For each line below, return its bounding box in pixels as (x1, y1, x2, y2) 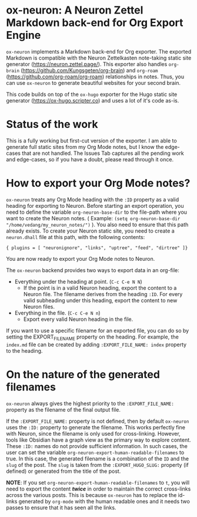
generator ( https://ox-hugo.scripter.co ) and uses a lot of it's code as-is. (6, 97, 179, 104)
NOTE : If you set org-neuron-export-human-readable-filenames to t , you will (6, 479, 190, 486)
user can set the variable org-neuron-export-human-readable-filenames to (6, 449, 185, 456)
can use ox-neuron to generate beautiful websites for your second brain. (6, 79, 181, 86)
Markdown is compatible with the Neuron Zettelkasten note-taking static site (6, 54, 192, 61)
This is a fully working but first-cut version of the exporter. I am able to (6, 137, 178, 144)
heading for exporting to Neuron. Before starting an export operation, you (6, 202, 184, 209)
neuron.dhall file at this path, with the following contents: (6, 233, 145, 240)
